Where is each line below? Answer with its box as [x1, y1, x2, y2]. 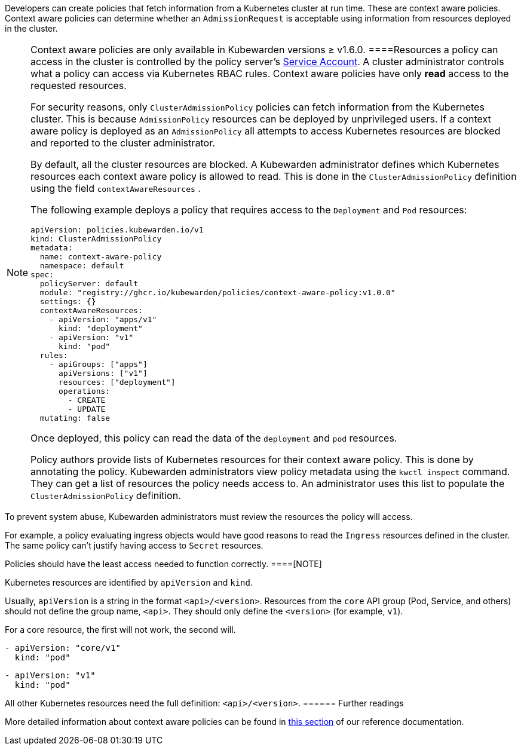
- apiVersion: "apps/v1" [49, 315, 157, 324]
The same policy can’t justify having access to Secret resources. [5, 540, 263, 550]
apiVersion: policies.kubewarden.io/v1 [30, 225, 204, 234]
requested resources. [30, 79, 127, 91]
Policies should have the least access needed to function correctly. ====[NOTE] [5, 559, 322, 569]
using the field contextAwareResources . [30, 182, 201, 194]
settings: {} [39, 297, 96, 306]
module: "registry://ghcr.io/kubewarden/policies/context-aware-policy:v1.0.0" [39, 288, 396, 297]
